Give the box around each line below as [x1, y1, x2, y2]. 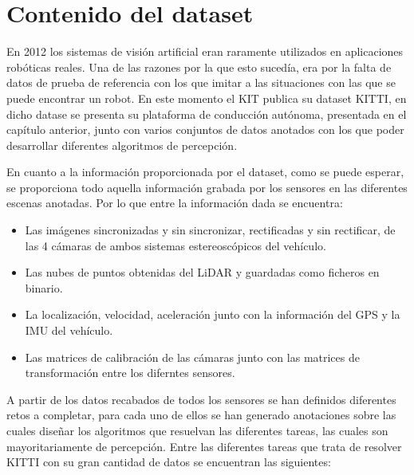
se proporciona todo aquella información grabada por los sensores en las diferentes [6, 179, 408, 195]
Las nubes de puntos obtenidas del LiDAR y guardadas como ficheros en [25, 264, 380, 281]
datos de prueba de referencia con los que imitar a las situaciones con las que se [6, 74, 396, 91]
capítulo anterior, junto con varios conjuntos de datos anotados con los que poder [6, 121, 404, 138]
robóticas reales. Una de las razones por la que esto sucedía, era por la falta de [6, 58, 392, 75]
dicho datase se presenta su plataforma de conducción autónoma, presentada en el [6, 105, 407, 122]
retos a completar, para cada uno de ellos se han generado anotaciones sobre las [6, 406, 396, 423]
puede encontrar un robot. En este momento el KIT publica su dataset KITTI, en [6, 89, 407, 106]
